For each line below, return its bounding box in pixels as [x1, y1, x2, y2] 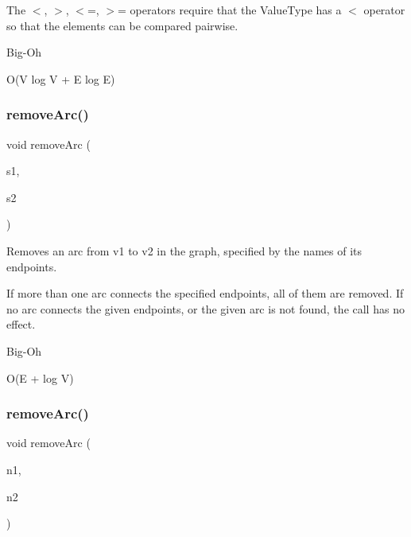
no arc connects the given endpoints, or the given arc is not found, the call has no [6, 300, 405, 317]
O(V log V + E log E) [6, 70, 115, 87]
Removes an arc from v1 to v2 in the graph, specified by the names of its [6, 242, 363, 259]
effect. [6, 316, 36, 333]
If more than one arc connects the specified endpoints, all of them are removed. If [6, 285, 404, 302]
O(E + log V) [6, 369, 74, 386]
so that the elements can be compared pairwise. [6, 17, 238, 33]
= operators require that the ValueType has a [117, 2, 342, 18]
